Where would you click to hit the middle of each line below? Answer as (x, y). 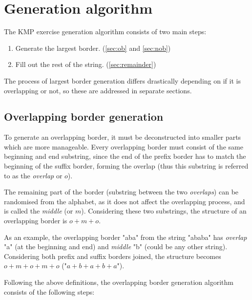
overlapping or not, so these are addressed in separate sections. (98, 90)
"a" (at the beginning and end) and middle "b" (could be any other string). (116, 246)
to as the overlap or (33, 175)
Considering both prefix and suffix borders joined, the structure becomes (113, 256)
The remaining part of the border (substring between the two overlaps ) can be (121, 192)
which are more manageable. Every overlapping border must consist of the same (124, 146)
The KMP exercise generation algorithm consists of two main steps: (105, 32)
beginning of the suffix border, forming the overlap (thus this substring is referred (126, 166)
